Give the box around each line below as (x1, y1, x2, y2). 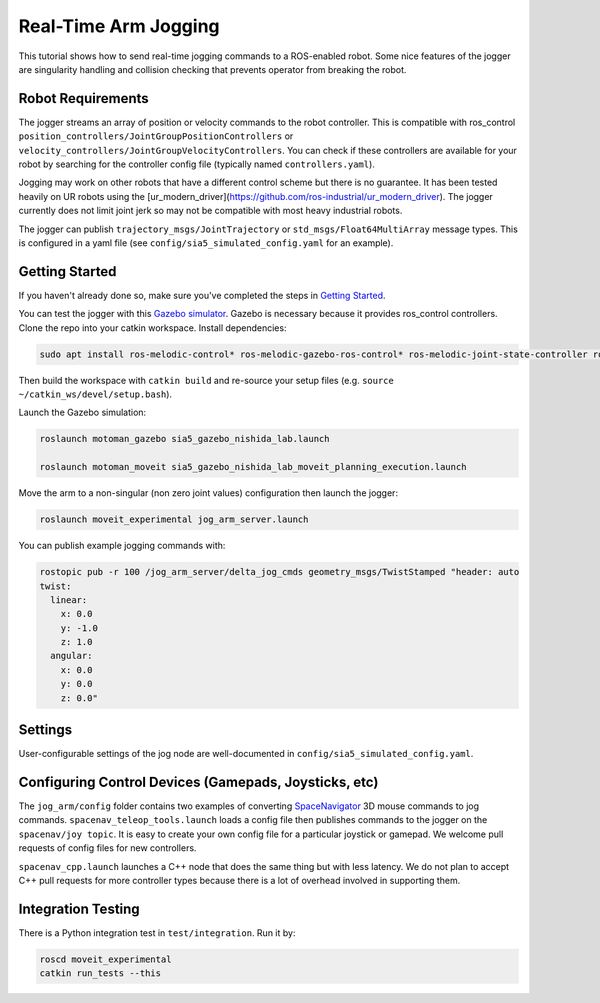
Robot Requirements (18, 90, 149, 107)
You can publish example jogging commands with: (18, 540, 226, 552)
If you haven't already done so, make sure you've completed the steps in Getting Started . (18, 289, 386, 301)
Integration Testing (18, 900, 140, 917)
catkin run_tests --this (39, 968, 162, 979)
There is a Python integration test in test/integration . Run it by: (18, 926, 296, 939)
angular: (50, 650, 93, 662)
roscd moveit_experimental (39, 953, 172, 965)
